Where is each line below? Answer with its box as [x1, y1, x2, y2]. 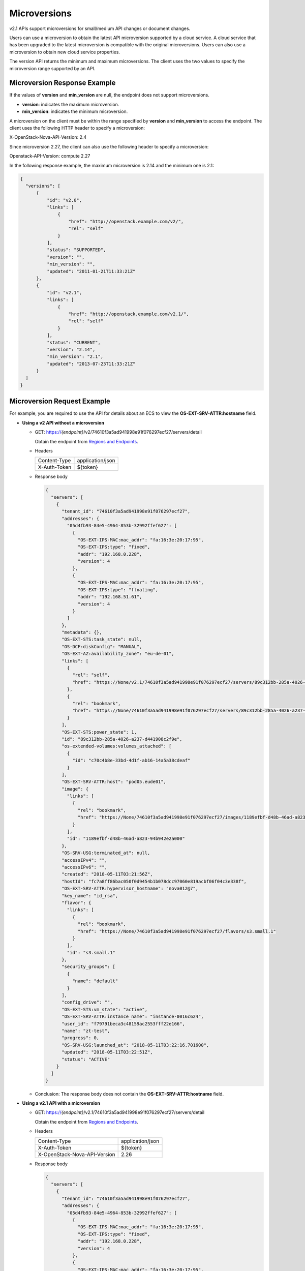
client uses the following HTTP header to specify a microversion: [9, 125, 145, 131]
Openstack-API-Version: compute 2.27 [9, 153, 90, 159]
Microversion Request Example [9, 397, 110, 406]
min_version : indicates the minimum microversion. [22, 108, 128, 114]
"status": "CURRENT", [46, 340, 101, 345]
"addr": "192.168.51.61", [77, 594, 142, 600]
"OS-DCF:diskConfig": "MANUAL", [62, 644, 142, 649]
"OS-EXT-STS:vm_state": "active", [62, 1007, 147, 1012]
